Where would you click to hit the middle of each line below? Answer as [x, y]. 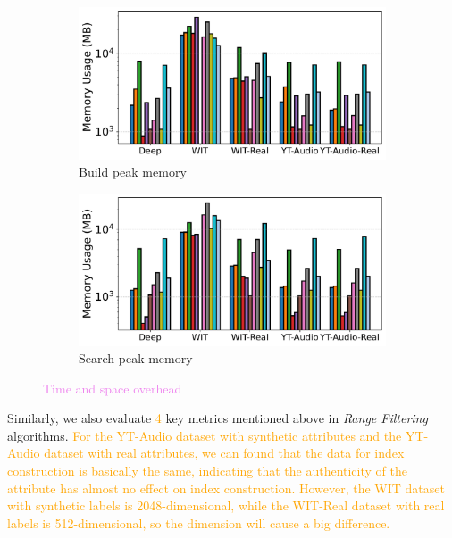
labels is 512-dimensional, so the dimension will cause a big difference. [199, 522]
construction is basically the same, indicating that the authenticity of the [207, 471]
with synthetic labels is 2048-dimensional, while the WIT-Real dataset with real [226, 505]
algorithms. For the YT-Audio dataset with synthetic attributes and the [205, 435]
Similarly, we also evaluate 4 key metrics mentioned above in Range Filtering [218, 418]
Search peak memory [136, 358]
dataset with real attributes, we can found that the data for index [224, 453]
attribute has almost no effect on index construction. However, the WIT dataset [226, 488]
